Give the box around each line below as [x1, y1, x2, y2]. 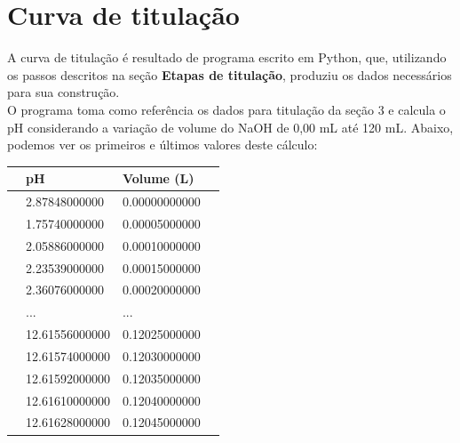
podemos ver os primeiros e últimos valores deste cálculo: [7, 135, 318, 154]
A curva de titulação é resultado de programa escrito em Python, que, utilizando [7, 48, 447, 67]
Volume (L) [122, 169, 194, 188]
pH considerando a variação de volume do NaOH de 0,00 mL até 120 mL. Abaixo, [7, 117, 454, 136]
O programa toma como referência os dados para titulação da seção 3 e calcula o [7, 100, 446, 118]
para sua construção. [7, 83, 120, 101]
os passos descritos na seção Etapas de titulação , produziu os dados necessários [7, 65, 452, 84]
